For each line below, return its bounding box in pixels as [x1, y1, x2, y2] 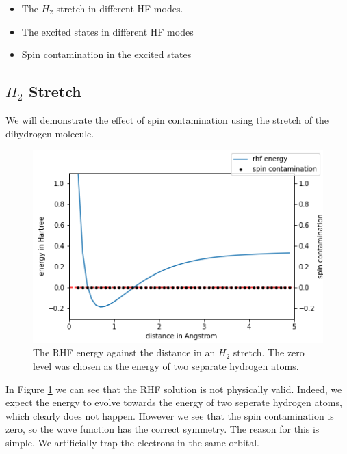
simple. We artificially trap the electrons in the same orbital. [5, 435, 259, 449]
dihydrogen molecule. [5, 126, 94, 140]
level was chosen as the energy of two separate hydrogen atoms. [33, 359, 299, 373]
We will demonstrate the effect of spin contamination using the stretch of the [5, 112, 329, 126]
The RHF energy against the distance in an [33, 345, 216, 360]
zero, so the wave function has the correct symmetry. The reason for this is [5, 422, 320, 436]
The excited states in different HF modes [21, 24, 194, 38]
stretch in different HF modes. [56, 1, 183, 15]
